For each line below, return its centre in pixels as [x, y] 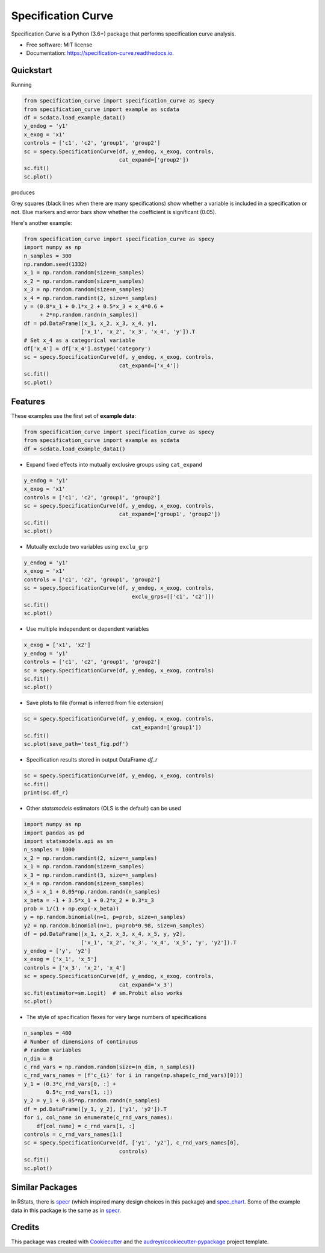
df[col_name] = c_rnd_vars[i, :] [86, 1126]
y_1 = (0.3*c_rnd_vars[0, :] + [70, 1084]
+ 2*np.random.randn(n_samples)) [89, 315]
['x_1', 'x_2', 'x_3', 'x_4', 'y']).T [138, 332]
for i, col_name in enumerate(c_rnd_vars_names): [98, 1118]
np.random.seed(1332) [56, 264]
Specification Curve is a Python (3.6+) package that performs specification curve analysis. [124, 34]
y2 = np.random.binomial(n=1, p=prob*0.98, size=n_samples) [114, 925]
